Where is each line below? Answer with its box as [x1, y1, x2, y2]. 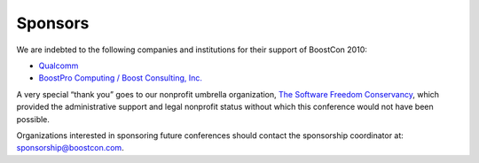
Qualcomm [38, 60, 79, 71]
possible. [16, 113, 51, 124]
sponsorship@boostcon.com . [16, 143, 124, 153]
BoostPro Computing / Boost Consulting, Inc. [38, 73, 203, 83]
